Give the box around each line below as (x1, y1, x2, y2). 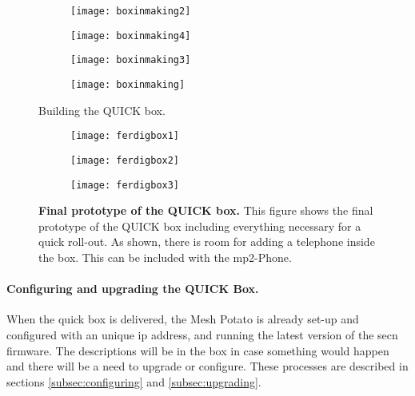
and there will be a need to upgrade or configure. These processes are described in (6, 358, 409, 374)
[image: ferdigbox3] (70, 179, 180, 191)
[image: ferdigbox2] (70, 154, 180, 166)
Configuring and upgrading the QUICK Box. (6, 280, 259, 297)
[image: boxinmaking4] (70, 30, 191, 42)
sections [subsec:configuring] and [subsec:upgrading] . (6, 373, 261, 390)
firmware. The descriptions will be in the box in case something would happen (6, 342, 389, 358)
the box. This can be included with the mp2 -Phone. (38, 248, 292, 265)
